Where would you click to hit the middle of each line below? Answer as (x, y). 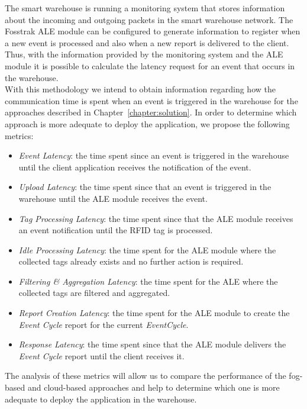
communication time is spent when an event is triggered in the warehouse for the (151, 100)
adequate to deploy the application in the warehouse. (101, 399)
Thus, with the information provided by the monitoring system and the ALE (144, 54)
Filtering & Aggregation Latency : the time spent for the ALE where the (148, 281)
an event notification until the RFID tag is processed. (116, 230)
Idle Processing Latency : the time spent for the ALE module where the (147, 249)
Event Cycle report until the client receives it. (101, 355)
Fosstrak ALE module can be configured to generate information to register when (153, 31)
